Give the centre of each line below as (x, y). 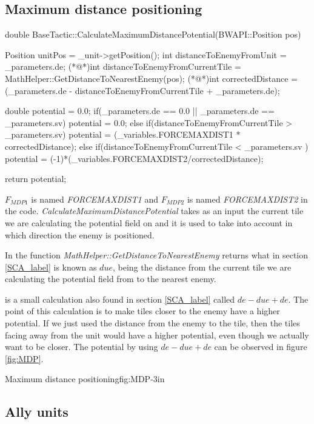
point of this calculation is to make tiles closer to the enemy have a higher (142, 311)
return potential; (36, 179)
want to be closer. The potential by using (82, 347)
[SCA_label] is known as (51, 267)
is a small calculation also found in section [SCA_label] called (120, 299)
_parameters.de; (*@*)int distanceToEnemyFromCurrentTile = (123, 66)
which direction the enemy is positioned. (80, 234)
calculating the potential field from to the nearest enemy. (111, 279)
